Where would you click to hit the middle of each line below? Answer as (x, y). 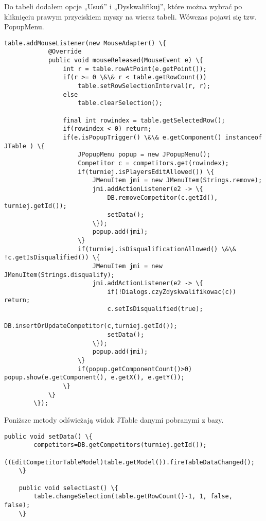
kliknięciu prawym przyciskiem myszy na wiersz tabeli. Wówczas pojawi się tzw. (130, 16)
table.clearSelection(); (120, 103)
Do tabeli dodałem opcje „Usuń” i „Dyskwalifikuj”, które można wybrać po (123, 6)
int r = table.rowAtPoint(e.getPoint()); (135, 69)
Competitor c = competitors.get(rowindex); (153, 163)
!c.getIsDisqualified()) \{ (52, 258)
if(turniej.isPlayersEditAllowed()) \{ (146, 172)
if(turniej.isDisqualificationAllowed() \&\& (157, 249)
